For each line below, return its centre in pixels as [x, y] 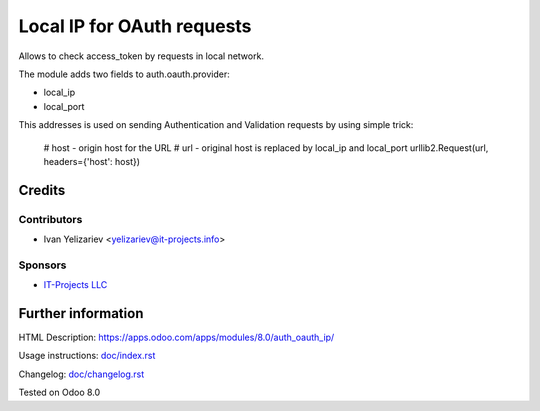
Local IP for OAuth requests [135, 26]
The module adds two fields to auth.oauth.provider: [124, 74]
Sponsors [42, 265]
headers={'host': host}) [91, 161]
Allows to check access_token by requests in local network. [141, 56]
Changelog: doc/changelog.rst [81, 374]
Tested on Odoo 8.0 [59, 392]
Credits [42, 190]
